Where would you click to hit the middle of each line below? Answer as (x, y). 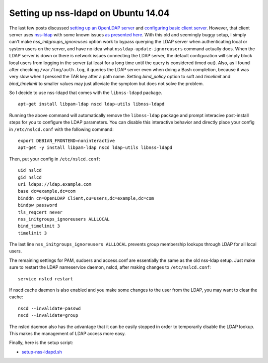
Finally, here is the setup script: (41, 343)
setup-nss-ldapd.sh (42, 352)
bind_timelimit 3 (39, 226)
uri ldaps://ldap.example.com (55, 184)
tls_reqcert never (40, 212)
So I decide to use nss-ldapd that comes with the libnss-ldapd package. (86, 93)
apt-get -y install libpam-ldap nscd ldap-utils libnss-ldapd (95, 148)
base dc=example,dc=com (47, 191)
